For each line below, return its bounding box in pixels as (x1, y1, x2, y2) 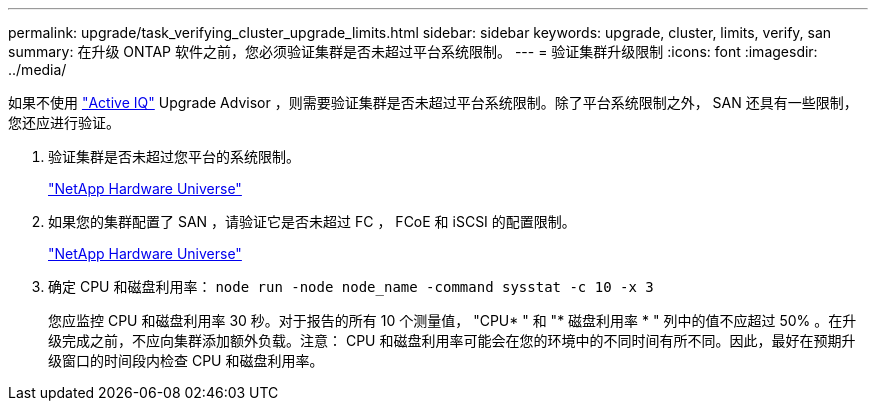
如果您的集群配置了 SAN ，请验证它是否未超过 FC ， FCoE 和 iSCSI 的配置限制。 (48, 213, 576, 230)
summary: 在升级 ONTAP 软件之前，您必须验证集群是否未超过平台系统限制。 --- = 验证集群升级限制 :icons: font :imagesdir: (8, 43, 818, 60)
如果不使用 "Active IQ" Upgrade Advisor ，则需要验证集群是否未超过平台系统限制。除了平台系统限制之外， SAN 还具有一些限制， (8, 94, 858, 111)
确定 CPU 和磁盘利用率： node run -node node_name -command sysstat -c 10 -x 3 (48, 278, 654, 295)
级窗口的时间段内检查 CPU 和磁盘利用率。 (48, 352, 324, 369)
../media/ (8, 61, 67, 78)
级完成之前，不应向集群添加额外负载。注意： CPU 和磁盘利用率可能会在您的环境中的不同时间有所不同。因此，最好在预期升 (48, 332, 856, 349)
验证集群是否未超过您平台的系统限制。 (48, 148, 300, 165)
